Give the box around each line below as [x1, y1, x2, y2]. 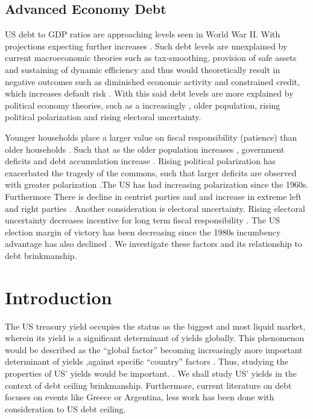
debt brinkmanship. [5, 249, 77, 261]
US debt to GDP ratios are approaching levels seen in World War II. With [5, 28, 280, 40]
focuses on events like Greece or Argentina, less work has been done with [5, 391, 274, 403]
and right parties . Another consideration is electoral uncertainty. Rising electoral [5, 202, 305, 214]
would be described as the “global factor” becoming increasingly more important [5, 343, 303, 356]
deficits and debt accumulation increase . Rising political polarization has [5, 155, 276, 167]
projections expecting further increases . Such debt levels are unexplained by [5, 39, 288, 52]
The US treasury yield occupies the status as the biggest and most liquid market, [5, 319, 306, 332]
